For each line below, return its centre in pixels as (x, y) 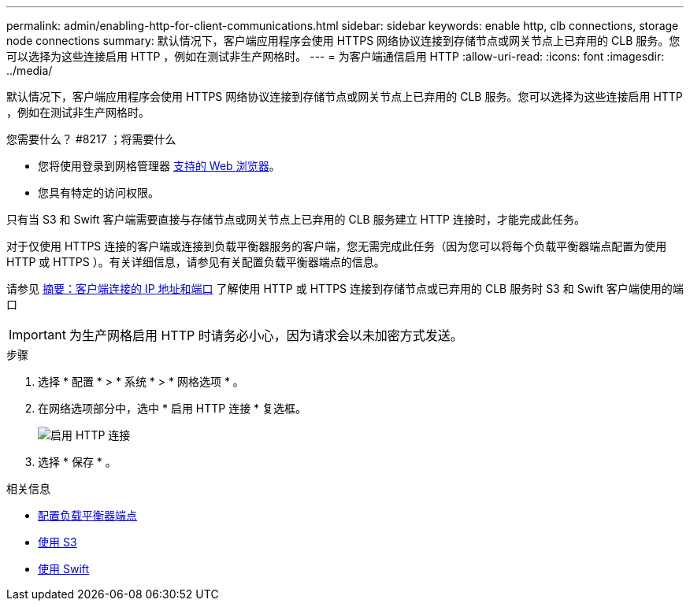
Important (37, 335)
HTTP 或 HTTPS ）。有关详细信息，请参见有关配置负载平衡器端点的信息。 (196, 262)
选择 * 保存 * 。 (77, 462)
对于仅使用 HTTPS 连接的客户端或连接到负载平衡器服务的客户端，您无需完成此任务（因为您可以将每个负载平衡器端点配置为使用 (337, 246)
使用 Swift (64, 569)
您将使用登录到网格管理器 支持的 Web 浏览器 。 (159, 166)
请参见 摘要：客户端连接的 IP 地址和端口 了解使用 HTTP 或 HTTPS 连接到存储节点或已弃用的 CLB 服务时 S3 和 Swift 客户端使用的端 (345, 289)
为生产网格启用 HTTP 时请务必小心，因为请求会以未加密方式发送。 (266, 335)
